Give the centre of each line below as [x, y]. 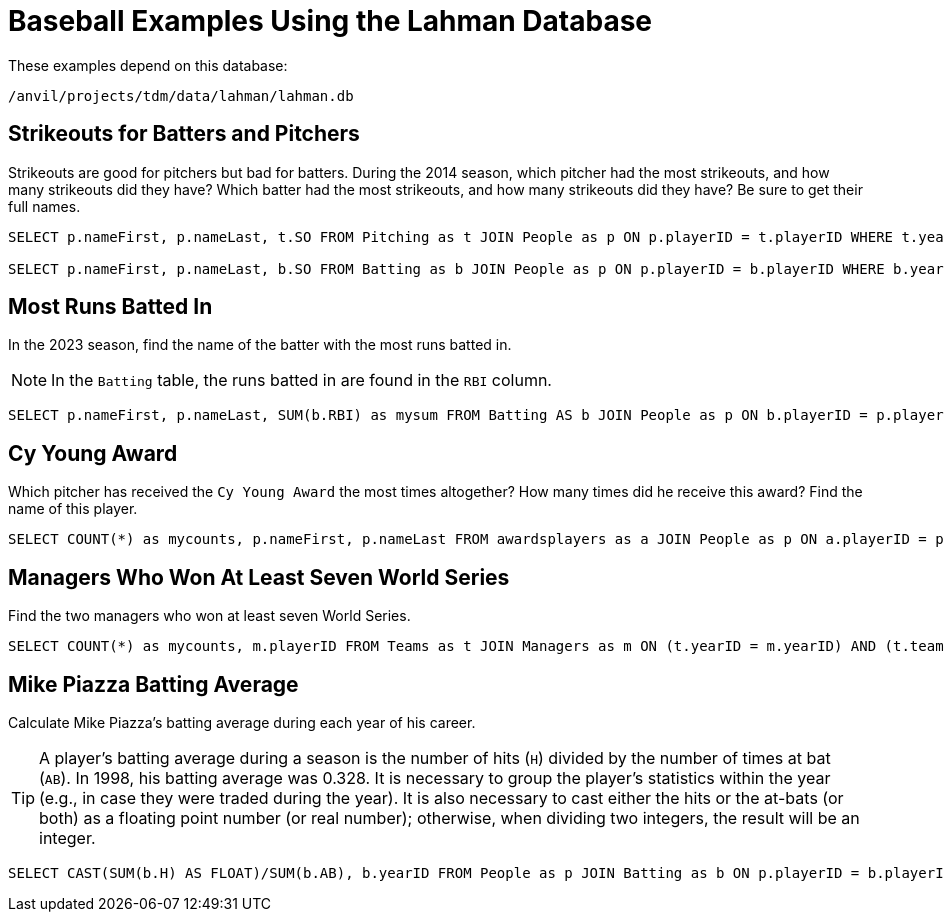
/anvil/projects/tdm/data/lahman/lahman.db [181, 95]
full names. [44, 206]
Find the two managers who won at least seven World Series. [209, 616]
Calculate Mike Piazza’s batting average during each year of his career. [242, 722]
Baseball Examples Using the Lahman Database [330, 21]
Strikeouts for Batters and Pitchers [184, 134]
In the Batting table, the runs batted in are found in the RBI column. [301, 380]
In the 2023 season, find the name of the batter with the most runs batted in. [260, 345]
